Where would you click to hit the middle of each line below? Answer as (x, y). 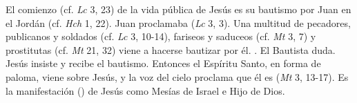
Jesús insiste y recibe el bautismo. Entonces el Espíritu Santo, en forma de (163, 63)
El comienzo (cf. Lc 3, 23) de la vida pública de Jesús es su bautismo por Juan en (178, 9)
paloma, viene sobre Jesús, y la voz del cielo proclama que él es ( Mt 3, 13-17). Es (177, 76)
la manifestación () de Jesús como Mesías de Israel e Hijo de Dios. (145, 90)
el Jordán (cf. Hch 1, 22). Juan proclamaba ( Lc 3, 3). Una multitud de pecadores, (178, 22)
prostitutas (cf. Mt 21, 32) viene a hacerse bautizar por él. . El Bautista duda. (171, 49)
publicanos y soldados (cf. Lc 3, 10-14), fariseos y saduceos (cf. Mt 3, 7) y (161, 36)
